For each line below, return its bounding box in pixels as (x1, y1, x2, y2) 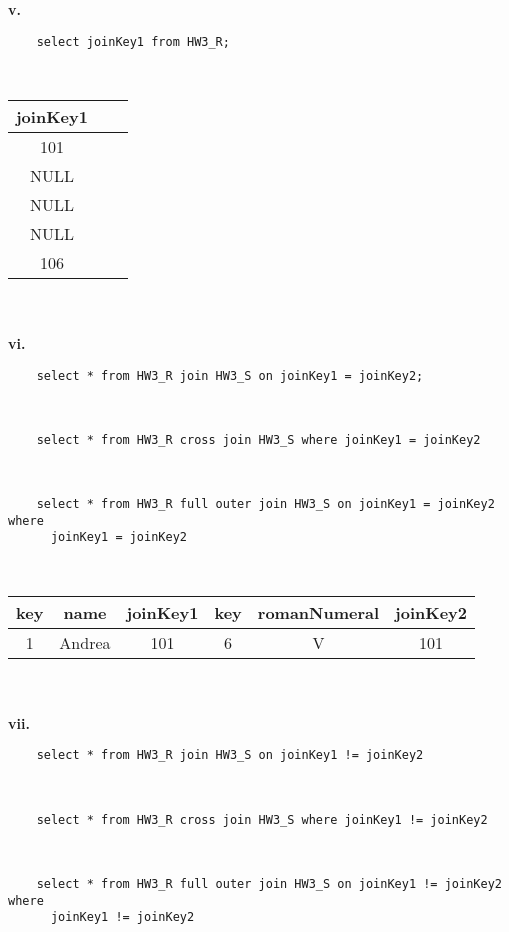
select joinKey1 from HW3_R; (36, 34, 230, 49)
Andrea (59, 630, 111, 654)
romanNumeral (257, 600, 380, 624)
